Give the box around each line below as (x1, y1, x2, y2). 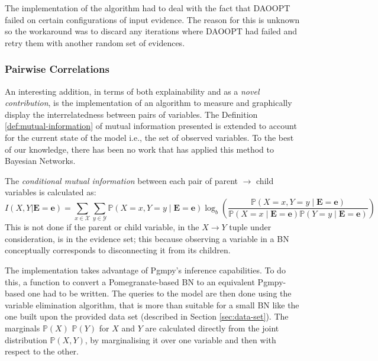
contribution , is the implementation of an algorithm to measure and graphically (5, 96, 292, 109)
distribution (5, 333, 47, 346)
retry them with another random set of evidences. (5, 36, 185, 49)
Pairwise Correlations (5, 62, 109, 76)
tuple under (229, 221, 272, 233)
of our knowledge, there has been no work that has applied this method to (5, 143, 274, 155)
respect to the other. (5, 345, 79, 357)
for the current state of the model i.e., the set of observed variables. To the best (5, 131, 294, 143)
